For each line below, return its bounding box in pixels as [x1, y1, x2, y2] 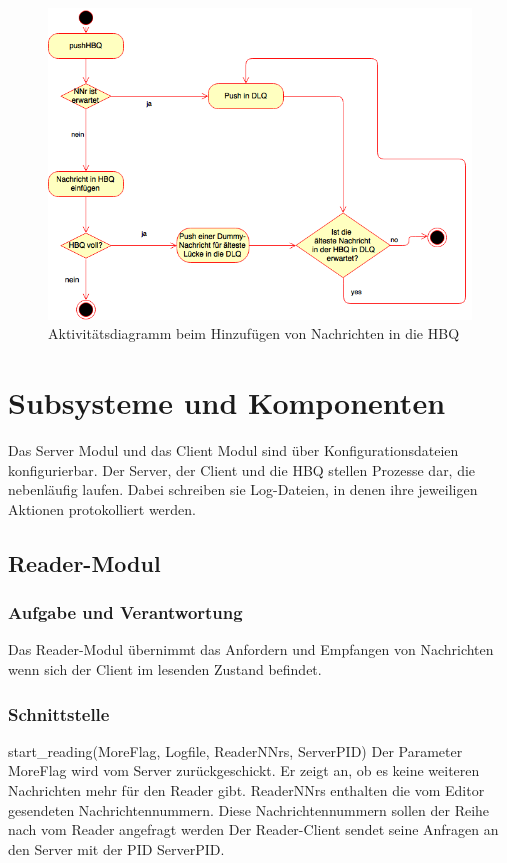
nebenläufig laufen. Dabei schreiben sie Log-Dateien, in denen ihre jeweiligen [8, 479, 478, 500]
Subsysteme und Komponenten [8, 382, 446, 423]
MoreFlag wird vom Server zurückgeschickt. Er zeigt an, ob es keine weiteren [8, 760, 480, 781]
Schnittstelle [8, 701, 110, 726]
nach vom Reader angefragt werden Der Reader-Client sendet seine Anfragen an [8, 819, 499, 840]
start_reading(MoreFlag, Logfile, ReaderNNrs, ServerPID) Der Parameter [8, 740, 463, 761]
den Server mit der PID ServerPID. [8, 838, 225, 859]
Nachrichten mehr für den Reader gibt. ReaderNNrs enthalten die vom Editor [8, 780, 485, 800]
